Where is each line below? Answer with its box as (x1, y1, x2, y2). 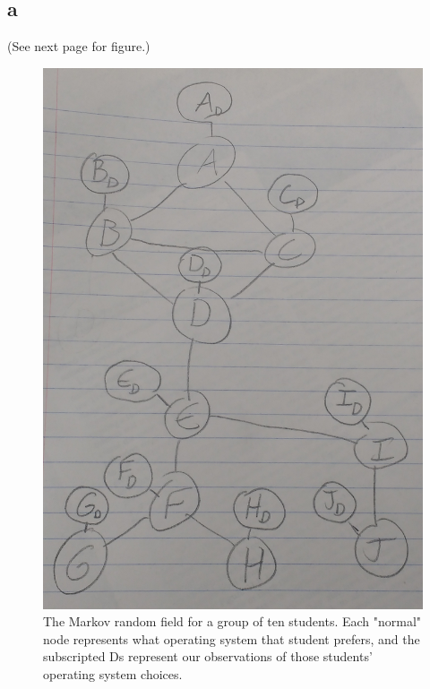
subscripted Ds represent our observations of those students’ (43, 647, 373, 666)
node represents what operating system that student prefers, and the (43, 629, 420, 648)
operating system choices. (43, 665, 183, 684)
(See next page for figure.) (7, 37, 150, 56)
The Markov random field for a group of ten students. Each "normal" (43, 612, 422, 631)
